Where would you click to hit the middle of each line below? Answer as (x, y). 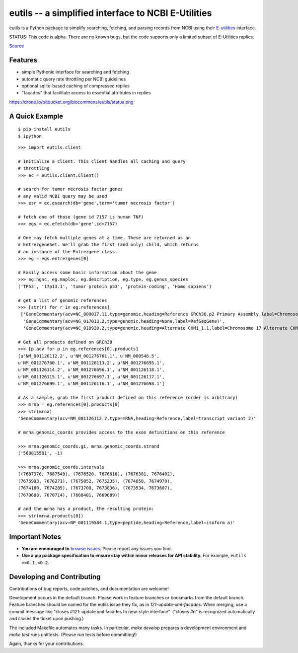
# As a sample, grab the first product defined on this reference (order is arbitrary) (128, 398)
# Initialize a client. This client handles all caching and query (102, 161)
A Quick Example (36, 116)
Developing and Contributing (55, 577)
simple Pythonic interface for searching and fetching (75, 72)
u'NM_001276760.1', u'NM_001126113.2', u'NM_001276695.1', (91, 363)
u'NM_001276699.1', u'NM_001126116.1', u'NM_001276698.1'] (91, 384)
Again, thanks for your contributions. (47, 644)
